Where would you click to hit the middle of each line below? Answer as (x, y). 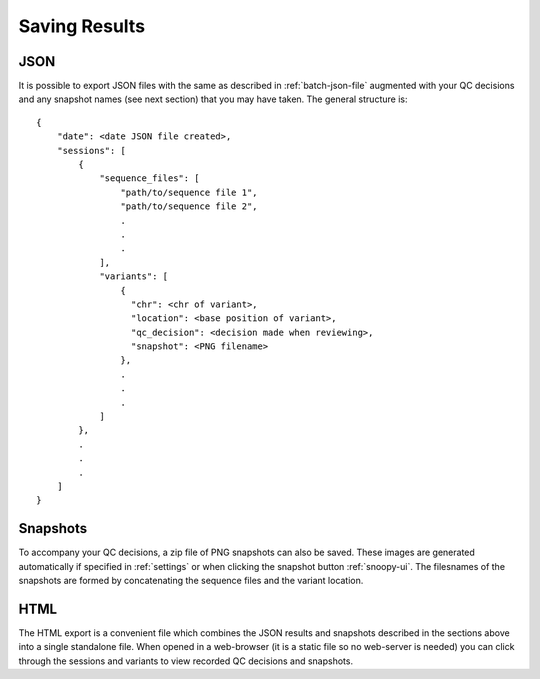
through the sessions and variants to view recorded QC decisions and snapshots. (186, 661)
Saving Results (81, 26)
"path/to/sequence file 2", (189, 206)
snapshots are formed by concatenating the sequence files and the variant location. (191, 581)
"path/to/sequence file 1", (189, 192)
